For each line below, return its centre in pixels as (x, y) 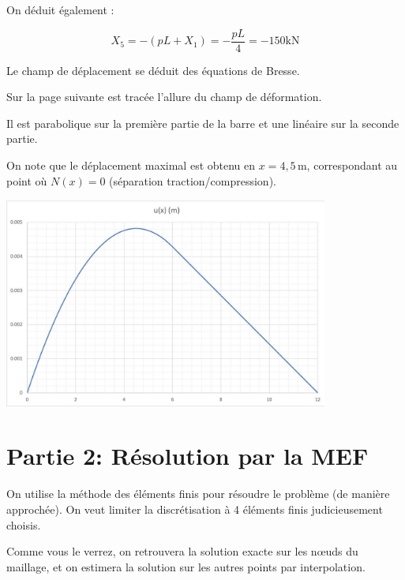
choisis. (24, 524)
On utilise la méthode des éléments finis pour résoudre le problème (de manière (198, 494)
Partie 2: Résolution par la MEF (187, 456)
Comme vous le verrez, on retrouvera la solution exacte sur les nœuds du (182, 551)
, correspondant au (352, 165)
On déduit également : (60, 9)
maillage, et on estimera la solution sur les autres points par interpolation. (186, 566)
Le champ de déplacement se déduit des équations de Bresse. (153, 70)
